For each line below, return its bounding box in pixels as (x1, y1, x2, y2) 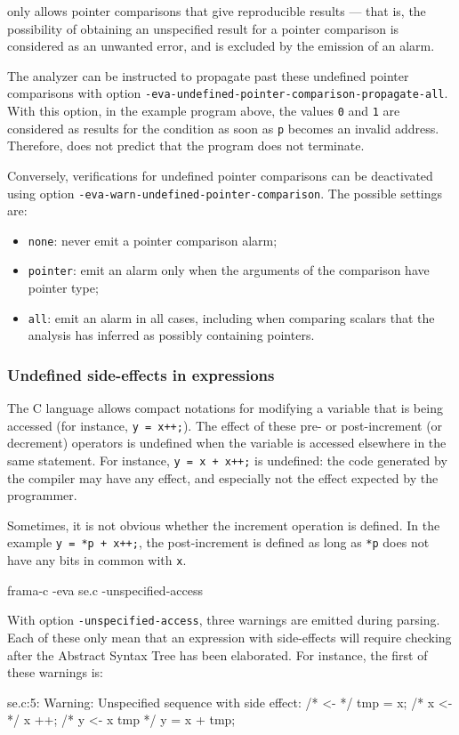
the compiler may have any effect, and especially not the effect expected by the (7, 468, 439, 487)
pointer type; (28, 279, 99, 297)
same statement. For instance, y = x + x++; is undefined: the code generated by (7, 451, 447, 469)
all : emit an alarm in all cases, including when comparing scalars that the (28, 308, 435, 327)
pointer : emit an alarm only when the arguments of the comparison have (28, 261, 430, 279)
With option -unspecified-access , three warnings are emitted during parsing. (7, 610, 440, 629)
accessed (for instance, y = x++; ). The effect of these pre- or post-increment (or (7, 416, 443, 434)
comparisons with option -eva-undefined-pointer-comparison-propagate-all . (7, 84, 448, 102)
